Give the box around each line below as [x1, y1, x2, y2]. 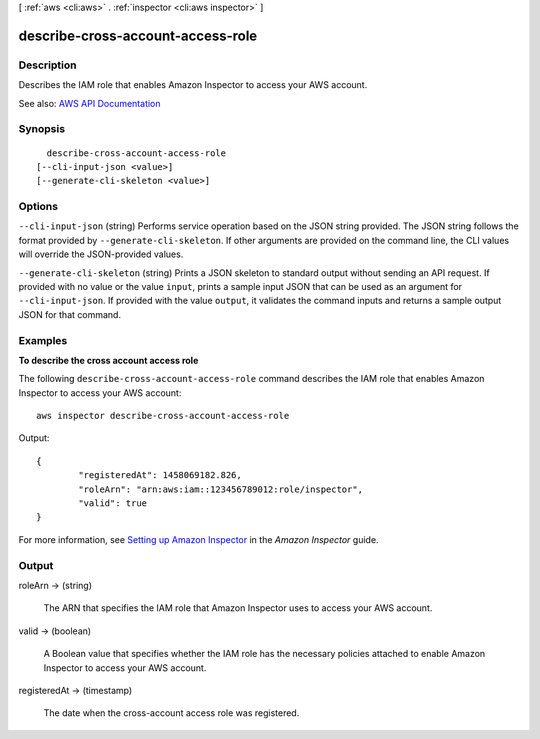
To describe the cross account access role [18, 354, 199, 366]
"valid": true [78, 498, 148, 509]
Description [18, 58, 77, 72]
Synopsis [18, 122, 65, 136]
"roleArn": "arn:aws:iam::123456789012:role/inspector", [78, 483, 364, 495]
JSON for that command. [18, 308, 122, 320]
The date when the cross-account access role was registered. [43, 707, 300, 719]
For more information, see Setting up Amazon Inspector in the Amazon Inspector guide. [18, 533, 379, 545]
